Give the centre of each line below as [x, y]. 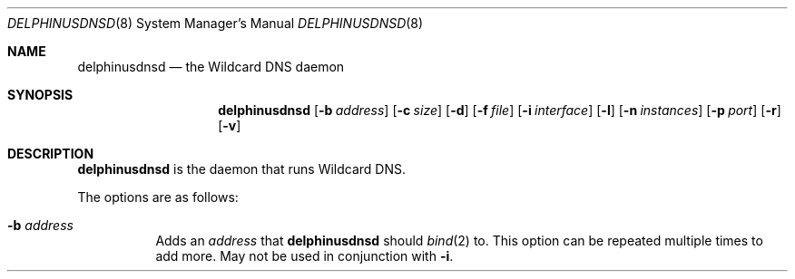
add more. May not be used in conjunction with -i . [304, 256]
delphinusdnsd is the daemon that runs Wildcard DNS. [241, 169]
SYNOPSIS [40, 95]
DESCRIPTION [51, 154]
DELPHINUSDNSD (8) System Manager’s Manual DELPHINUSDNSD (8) [216, 23]
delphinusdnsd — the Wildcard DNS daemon [211, 67]
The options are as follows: [158, 197]
